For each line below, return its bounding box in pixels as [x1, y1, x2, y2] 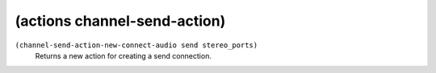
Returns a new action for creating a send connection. [35, 51, 212, 60]
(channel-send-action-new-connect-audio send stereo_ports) [15, 40, 258, 50]
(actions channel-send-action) [15, 12, 226, 30]
